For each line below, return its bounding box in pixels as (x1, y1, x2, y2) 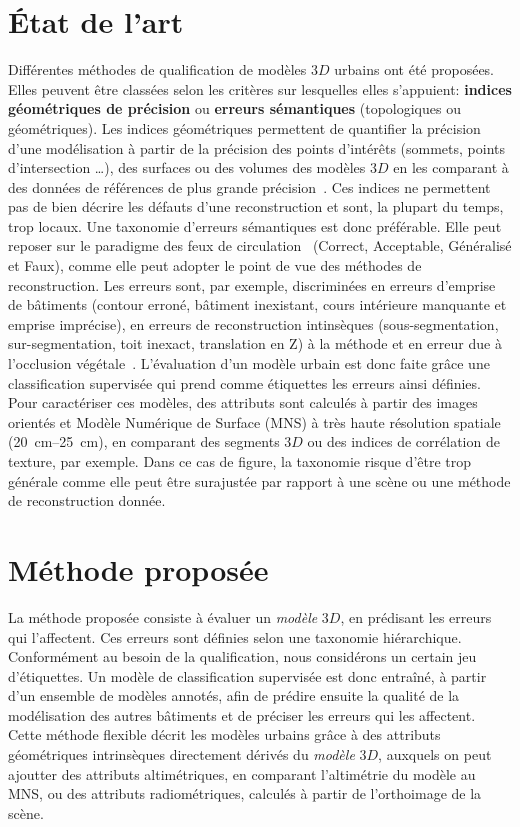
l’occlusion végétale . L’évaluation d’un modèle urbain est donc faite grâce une (8, 353, 490, 374)
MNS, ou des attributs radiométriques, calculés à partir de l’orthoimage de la (8, 783, 482, 804)
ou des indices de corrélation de (307, 431, 500, 452)
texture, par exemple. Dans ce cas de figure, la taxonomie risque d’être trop (8, 451, 472, 471)
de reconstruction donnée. (8, 490, 166, 511)
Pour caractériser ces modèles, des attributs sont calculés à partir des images (8, 392, 478, 413)
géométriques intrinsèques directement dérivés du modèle (8, 744, 355, 765)
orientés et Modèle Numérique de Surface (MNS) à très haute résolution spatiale (8, 411, 501, 432)
